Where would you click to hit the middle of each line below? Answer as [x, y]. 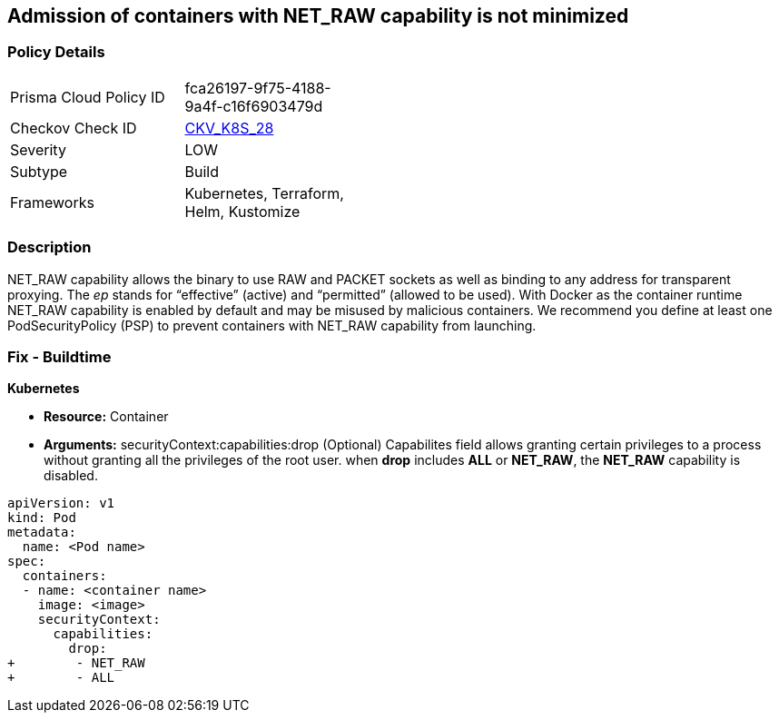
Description [49, 247]
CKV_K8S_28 [229, 128]
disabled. [71, 476]
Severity [38, 149]
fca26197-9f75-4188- [258, 88]
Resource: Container [106, 417]
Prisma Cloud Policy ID [88, 97]
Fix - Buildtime [59, 356]
